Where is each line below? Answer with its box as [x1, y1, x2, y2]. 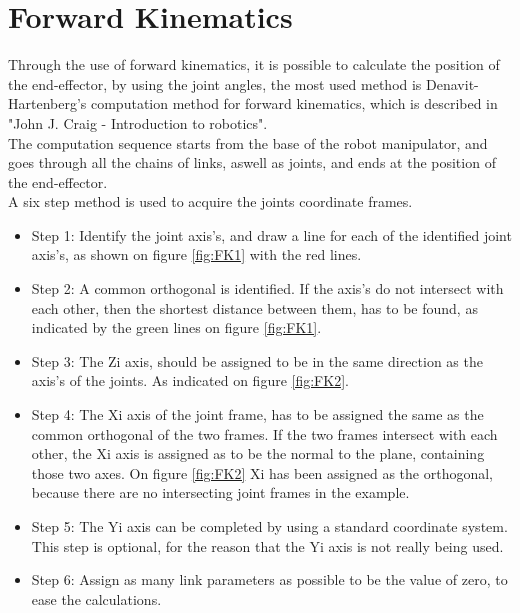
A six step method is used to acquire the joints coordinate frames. [8, 191, 413, 212]
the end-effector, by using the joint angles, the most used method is [8, 73, 422, 94]
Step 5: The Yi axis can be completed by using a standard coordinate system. [31, 516, 508, 536]
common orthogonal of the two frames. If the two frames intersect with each [31, 423, 498, 444]
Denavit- [426, 73, 479, 94]
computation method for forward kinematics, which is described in [90, 93, 498, 114]
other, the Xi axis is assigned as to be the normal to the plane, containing [31, 443, 485, 464]
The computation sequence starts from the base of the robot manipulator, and [8, 132, 488, 153]
